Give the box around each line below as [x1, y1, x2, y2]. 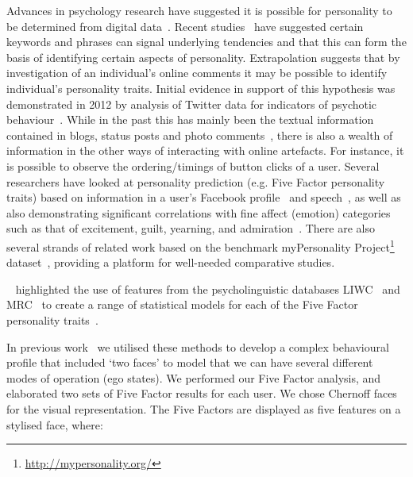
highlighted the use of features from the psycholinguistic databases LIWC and [15, 280, 400, 297]
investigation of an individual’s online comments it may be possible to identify [6, 64, 388, 81]
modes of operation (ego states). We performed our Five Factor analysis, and [6, 369, 381, 386]
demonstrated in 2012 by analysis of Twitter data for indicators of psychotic [6, 95, 377, 112]
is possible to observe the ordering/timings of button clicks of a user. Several [6, 157, 380, 174]
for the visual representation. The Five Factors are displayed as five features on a [6, 400, 401, 417]
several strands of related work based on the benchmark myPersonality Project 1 [6, 236, 395, 255]
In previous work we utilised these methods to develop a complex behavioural [6, 338, 389, 355]
